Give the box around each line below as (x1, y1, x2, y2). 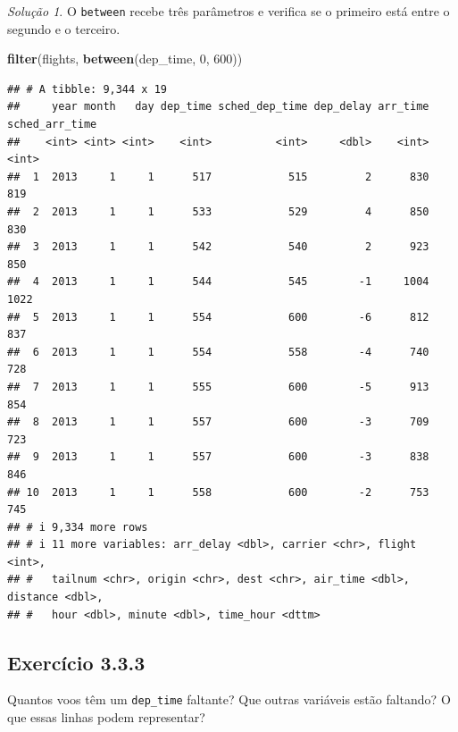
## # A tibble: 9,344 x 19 (7, 82, 167, 96)
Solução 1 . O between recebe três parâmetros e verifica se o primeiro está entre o (7, 2, 450, 20)
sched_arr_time (7, 118, 97, 131)
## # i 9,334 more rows (7, 520, 148, 534)
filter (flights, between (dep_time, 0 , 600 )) (7, 49, 243, 68)
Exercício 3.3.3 (7, 648, 146, 676)
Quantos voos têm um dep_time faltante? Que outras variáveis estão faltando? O (7, 690, 451, 709)
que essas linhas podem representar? (7, 708, 205, 727)
